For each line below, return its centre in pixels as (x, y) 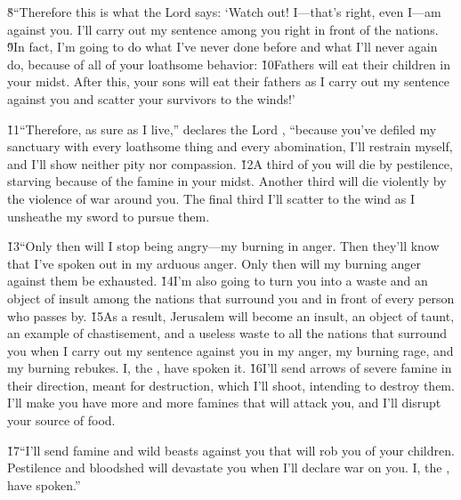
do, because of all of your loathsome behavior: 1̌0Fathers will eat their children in (229, 64)
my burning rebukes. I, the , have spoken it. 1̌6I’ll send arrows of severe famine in (230, 368)
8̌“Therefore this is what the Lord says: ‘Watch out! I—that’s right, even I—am (224, 12)
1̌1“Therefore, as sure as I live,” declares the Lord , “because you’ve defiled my (222, 129)
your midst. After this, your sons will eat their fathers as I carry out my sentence (228, 81)
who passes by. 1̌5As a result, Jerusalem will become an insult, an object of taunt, (231, 315)
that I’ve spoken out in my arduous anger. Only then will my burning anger (214, 263)
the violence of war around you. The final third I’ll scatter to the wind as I (211, 198)
